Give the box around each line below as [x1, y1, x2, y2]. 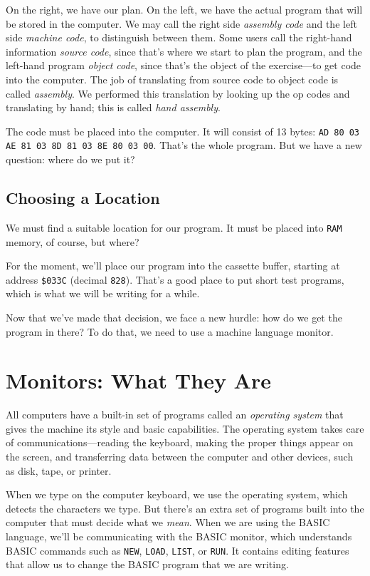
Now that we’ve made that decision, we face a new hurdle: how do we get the [6, 309, 342, 324]
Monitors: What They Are [6, 366, 271, 395]
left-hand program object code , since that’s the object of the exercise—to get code [6, 58, 361, 73]
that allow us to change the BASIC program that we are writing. [6, 557, 289, 572]
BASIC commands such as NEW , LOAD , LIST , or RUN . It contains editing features [6, 542, 349, 557]
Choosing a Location [6, 187, 160, 209]
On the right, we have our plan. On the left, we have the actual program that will [6, 2, 363, 16]
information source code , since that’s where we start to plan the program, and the [6, 43, 362, 58]
